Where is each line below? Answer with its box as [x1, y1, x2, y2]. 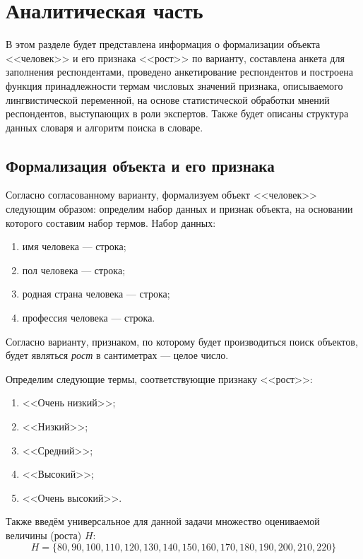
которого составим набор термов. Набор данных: [6, 215, 216, 230]
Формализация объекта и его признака [6, 154, 275, 176]
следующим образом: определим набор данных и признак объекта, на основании [6, 201, 353, 216]
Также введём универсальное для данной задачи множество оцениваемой [6, 514, 320, 529]
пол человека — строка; [22, 262, 126, 277]
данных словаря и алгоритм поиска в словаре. [6, 119, 203, 134]
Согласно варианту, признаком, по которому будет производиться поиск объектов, [6, 334, 358, 348]
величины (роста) [6, 527, 82, 542]
